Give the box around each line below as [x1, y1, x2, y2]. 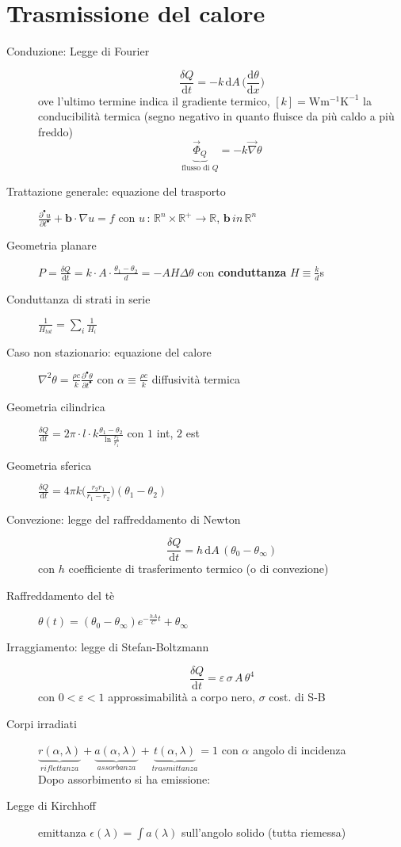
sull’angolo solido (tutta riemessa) [181, 823, 346, 840]
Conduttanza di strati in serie [6, 290, 151, 307]
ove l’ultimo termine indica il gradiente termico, [38, 92, 270, 109]
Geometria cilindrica [6, 398, 105, 414]
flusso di [181, 164, 210, 173]
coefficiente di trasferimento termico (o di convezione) [68, 560, 329, 577]
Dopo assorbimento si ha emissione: [38, 770, 211, 787]
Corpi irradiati [6, 715, 77, 731]
